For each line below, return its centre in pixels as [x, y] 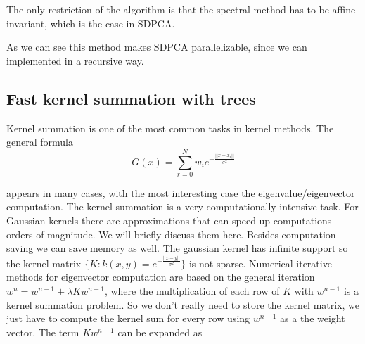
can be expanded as [160, 332]
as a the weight [313, 318]
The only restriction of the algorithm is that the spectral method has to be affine [181, 9]
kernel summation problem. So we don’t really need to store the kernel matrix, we [183, 304]
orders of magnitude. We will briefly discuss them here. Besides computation [171, 234]
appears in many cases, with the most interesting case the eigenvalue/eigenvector [181, 192]
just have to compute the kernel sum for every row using [128, 318]
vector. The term [43, 332]
